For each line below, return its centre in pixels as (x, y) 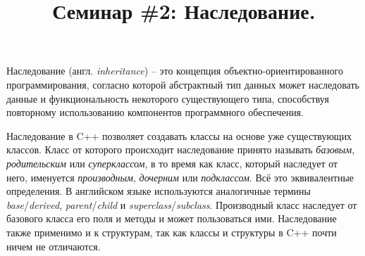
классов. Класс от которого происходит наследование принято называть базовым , (181, 149)
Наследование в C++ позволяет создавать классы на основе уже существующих (179, 135)
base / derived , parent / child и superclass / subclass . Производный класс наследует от (182, 204)
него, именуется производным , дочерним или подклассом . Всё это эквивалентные (180, 177)
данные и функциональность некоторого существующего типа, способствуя (168, 98)
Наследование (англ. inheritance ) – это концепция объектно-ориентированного (175, 71)
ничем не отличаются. (54, 246)
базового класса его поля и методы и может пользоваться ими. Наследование (172, 218)
